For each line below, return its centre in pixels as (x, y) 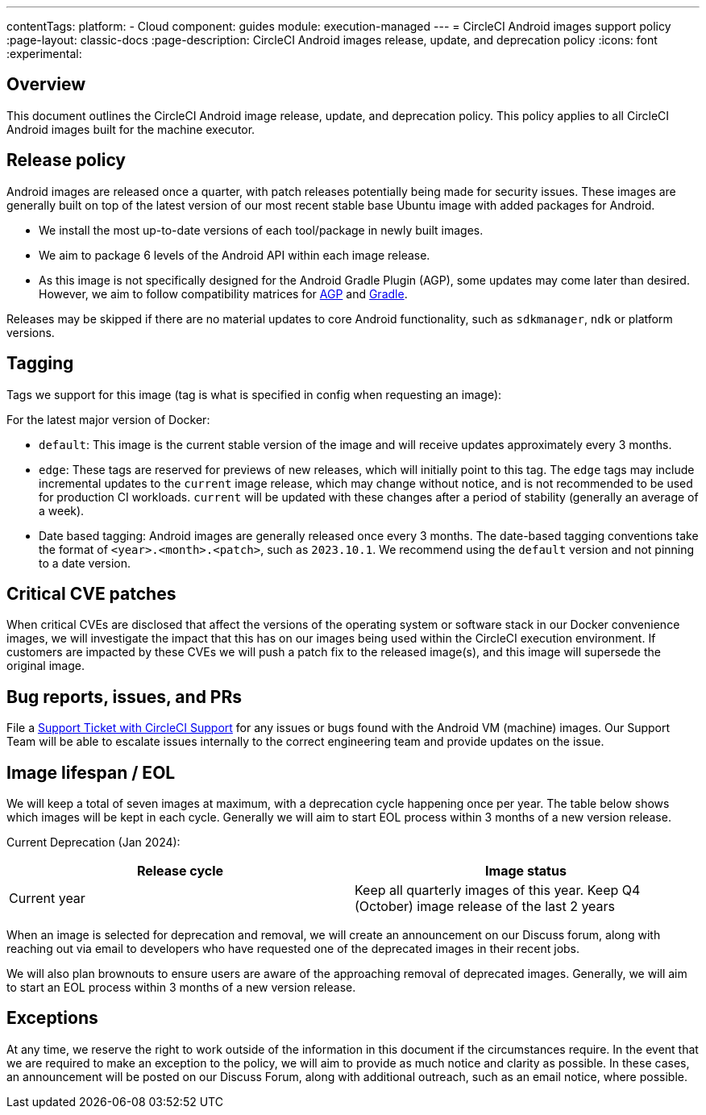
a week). (62, 510)
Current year (47, 899)
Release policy (66, 160)
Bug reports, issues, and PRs (125, 697)
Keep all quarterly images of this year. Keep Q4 (498, 890)
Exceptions (52, 1018)
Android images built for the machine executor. (131, 129)
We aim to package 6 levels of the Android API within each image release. (235, 255)
